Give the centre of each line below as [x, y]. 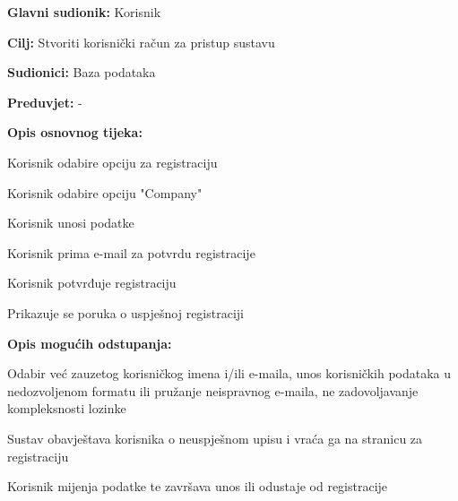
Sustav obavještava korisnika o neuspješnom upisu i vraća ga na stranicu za [215, 438]
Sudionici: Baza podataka [82, 72]
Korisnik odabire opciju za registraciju [112, 162]
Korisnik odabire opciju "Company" [105, 192]
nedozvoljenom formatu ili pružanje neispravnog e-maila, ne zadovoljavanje [213, 390]
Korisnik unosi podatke [71, 223]
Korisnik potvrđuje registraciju [92, 283]
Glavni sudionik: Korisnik [84, 12]
